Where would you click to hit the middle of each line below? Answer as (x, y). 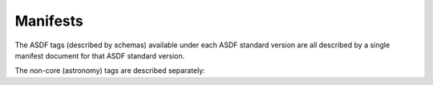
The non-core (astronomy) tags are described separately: (110, 71)
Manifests (49, 21)
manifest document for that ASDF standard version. (100, 55)
